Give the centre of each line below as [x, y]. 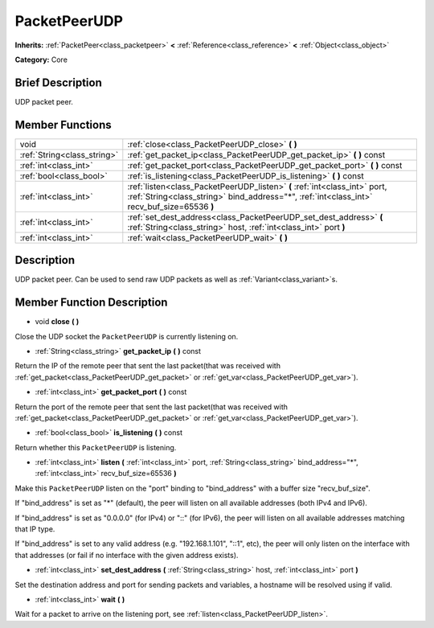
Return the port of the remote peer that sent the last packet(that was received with [151, 407]
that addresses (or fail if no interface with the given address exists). [127, 555]
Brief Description [58, 82]
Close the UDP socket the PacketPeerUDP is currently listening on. [127, 336]
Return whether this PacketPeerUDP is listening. [96, 447]
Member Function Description [91, 303]
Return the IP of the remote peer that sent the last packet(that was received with [148, 366]
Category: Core [41, 60]
